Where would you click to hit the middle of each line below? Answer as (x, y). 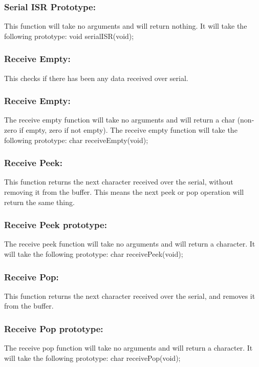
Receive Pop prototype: (54, 328)
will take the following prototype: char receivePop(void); (92, 358)
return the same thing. (39, 202)
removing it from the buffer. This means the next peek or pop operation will (124, 192)
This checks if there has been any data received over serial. (96, 78)
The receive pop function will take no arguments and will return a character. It (128, 348)
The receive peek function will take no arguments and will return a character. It (130, 244)
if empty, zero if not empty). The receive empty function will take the (128, 130)
